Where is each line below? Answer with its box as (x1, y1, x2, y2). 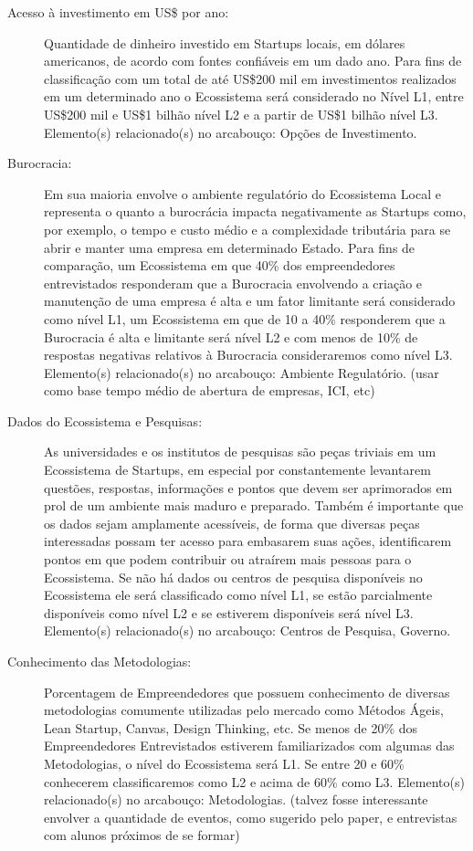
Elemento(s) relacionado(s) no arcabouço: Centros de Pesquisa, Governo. (44, 621, 451, 640)
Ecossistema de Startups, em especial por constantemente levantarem (44, 460, 431, 479)
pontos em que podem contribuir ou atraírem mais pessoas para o (44, 550, 412, 569)
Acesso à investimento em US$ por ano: (7, 3, 229, 21)
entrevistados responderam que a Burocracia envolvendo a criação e (44, 273, 423, 292)
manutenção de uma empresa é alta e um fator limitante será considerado (44, 291, 456, 310)
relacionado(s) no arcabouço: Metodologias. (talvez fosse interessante (44, 790, 428, 809)
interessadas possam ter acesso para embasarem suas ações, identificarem (44, 531, 452, 551)
